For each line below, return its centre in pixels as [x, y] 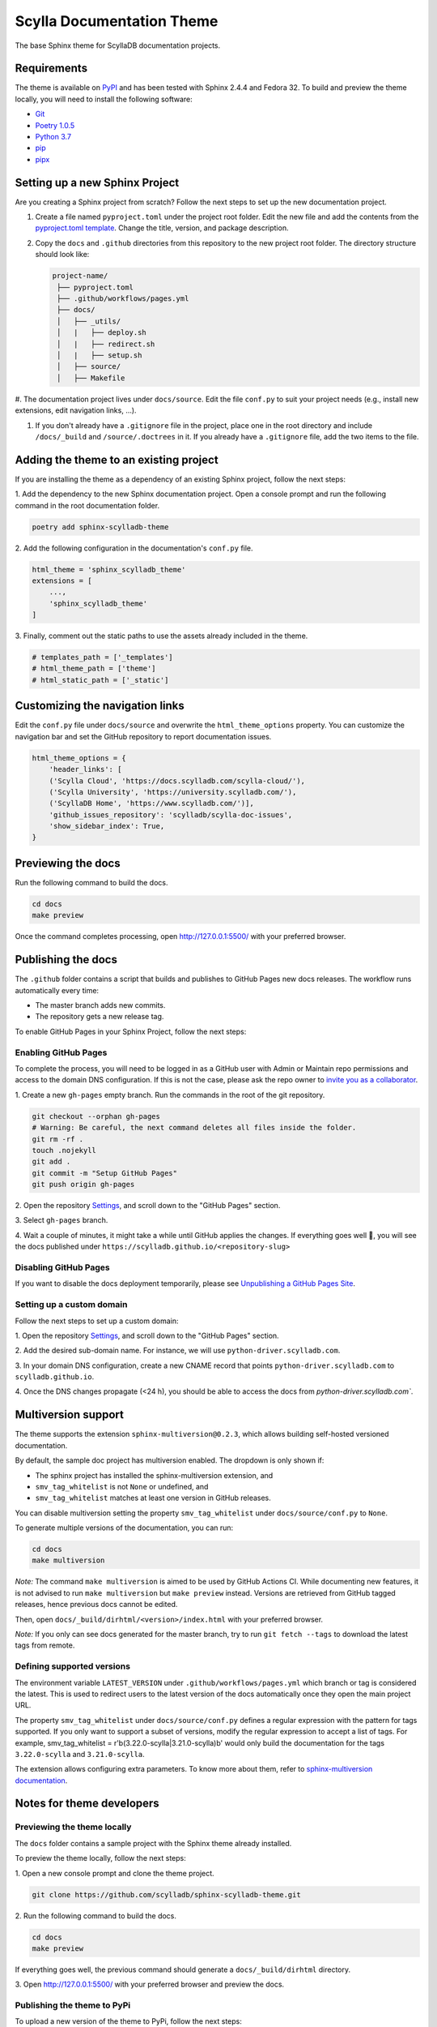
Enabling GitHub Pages [61, 1052]
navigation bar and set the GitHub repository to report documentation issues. [143, 736]
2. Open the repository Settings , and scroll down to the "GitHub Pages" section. [148, 1206]
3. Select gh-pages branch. [62, 1220]
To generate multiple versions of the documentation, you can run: [124, 1528]
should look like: [62, 255]
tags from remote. [45, 1645]
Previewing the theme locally [73, 1827]
